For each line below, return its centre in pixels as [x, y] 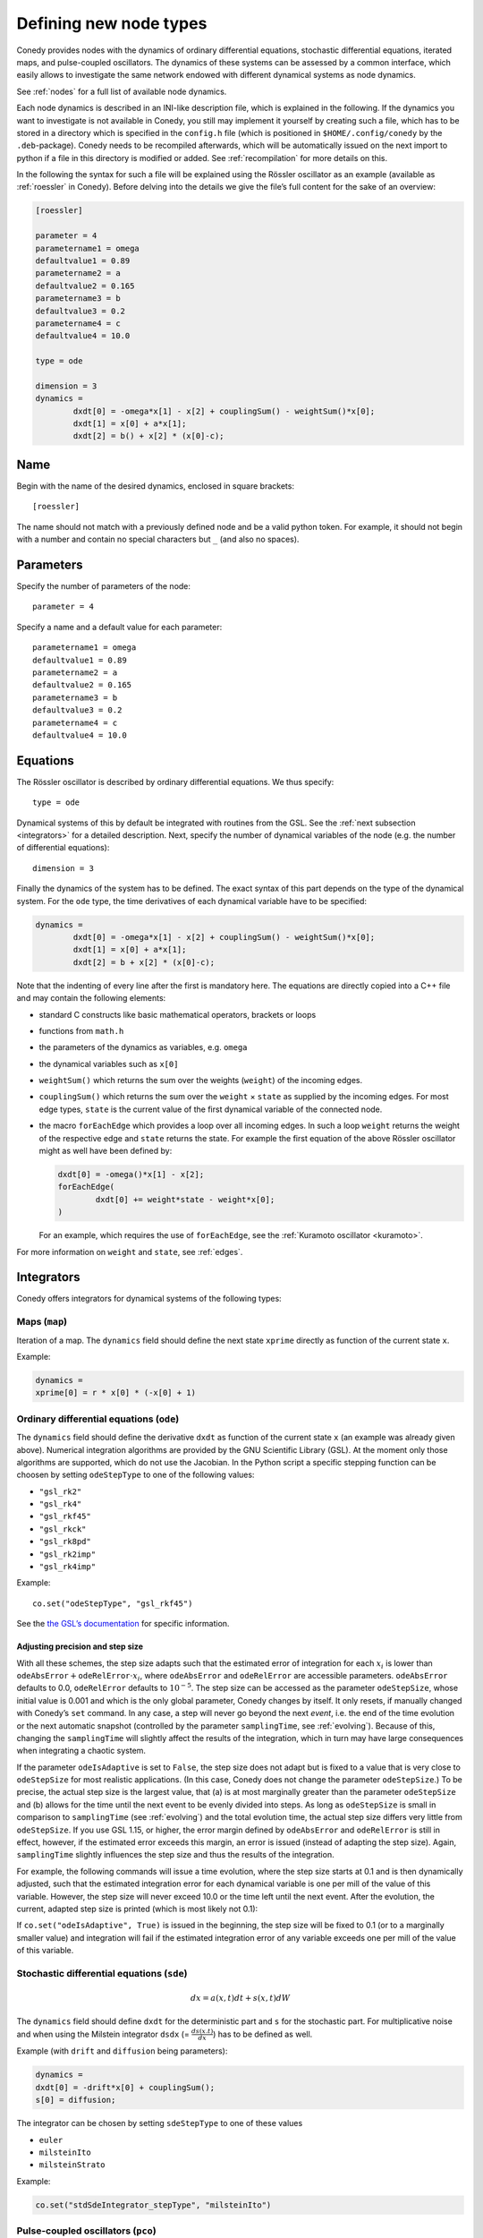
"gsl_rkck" [63, 1529]
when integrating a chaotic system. [81, 1751]
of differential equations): [63, 848]
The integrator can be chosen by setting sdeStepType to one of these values [160, 2123]
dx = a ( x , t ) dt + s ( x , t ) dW [240, 1998]
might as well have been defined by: [106, 1151]
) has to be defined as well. [263, 2034]
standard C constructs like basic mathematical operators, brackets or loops [178, 1014]
